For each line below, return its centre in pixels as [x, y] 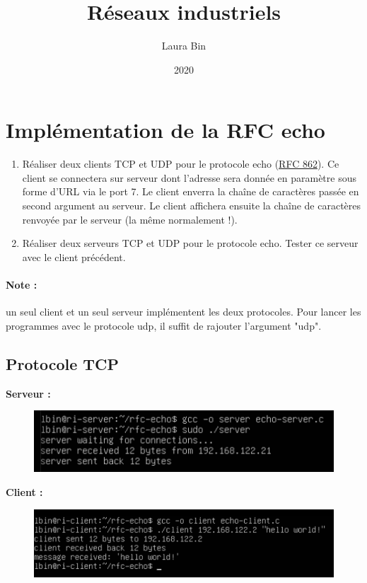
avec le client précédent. [74, 256]
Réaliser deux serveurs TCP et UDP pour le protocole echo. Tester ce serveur [190, 243]
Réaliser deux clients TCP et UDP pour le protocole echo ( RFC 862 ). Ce [181, 164]
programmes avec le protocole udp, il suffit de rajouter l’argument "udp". [164, 325]
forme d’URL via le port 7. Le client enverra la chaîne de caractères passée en [191, 191]
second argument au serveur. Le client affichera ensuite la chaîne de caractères [192, 206]
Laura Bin [184, 46]
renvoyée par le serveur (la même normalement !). [130, 219]
